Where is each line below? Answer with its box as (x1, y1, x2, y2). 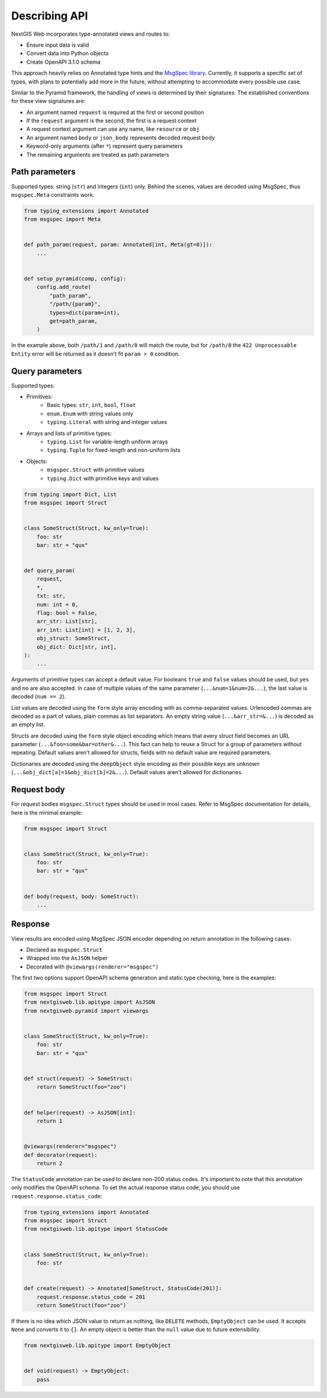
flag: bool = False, (36, 609, 98, 617)
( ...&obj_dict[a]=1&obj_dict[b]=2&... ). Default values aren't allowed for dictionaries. (11, 769, 243, 776)
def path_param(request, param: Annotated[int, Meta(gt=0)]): (24, 241, 213, 248)
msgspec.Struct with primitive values (47, 466, 145, 474)
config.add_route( (36, 283, 91, 291)
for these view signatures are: (11, 98, 86, 105)
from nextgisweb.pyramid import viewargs (24, 1007, 149, 1014)
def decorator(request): (24, 1151, 98, 1158)
